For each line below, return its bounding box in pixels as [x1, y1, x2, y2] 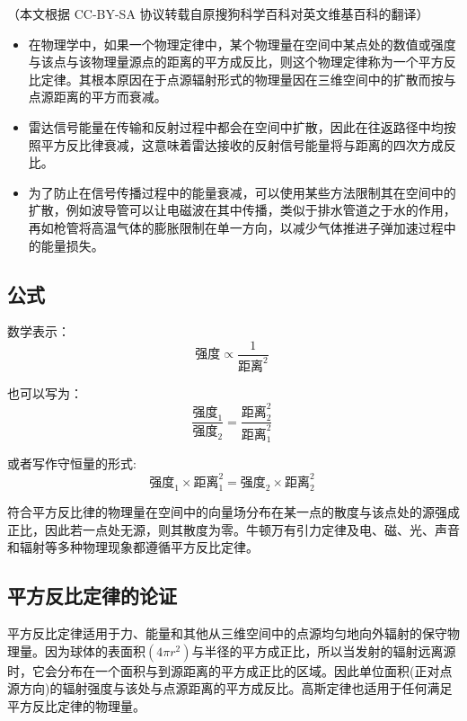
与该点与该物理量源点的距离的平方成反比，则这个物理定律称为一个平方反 [28, 52, 456, 71]
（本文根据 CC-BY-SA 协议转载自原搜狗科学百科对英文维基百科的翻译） [7, 4, 429, 22]
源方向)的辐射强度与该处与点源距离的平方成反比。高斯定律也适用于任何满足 [7, 679, 453, 698]
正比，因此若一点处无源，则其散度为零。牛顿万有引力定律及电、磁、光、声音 [7, 520, 460, 539]
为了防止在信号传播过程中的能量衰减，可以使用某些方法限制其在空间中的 [28, 182, 456, 201]
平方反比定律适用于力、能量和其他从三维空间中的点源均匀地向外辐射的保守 [7, 624, 447, 643]
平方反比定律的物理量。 [7, 697, 145, 716]
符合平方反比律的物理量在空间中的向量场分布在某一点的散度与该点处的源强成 [7, 503, 460, 521]
